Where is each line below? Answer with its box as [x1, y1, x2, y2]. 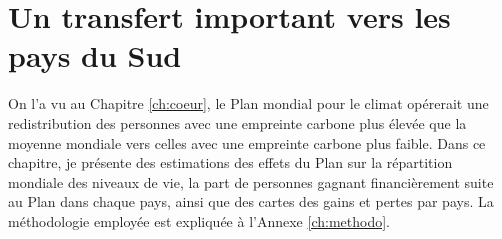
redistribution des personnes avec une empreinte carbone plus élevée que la [8, 112, 467, 133]
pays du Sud [8, 35, 182, 76]
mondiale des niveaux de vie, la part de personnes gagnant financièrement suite [8, 171, 494, 192]
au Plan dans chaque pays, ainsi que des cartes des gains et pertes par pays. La [8, 191, 494, 212]
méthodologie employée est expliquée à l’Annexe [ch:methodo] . [8, 210, 390, 231]
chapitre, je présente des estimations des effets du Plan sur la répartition [8, 152, 453, 173]
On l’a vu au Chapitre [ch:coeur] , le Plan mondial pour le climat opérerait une [8, 93, 489, 114]
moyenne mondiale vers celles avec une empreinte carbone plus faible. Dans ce [8, 132, 486, 153]
